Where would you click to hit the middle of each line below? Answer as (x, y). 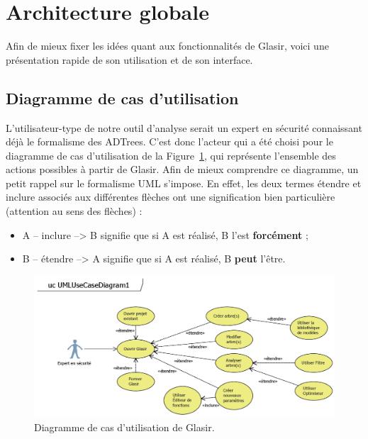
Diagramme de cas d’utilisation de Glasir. (124, 427)
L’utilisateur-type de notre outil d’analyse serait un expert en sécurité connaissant (184, 127)
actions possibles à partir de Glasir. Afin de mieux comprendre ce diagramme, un (182, 169)
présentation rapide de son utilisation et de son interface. (129, 59)
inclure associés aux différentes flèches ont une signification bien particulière (171, 197)
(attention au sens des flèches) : (74, 211)
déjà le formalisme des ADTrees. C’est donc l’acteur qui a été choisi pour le (169, 141)
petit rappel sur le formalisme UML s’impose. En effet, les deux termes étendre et (184, 183)
